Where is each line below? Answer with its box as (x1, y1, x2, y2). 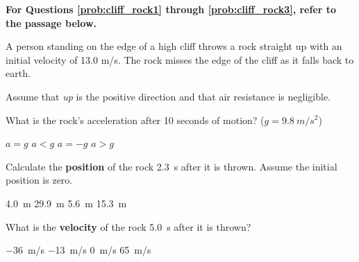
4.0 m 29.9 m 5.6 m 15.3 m (6, 195, 127, 210)
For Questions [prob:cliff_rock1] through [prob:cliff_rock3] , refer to (6, 2, 337, 16)
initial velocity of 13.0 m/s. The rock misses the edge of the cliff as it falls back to (6, 52, 354, 67)
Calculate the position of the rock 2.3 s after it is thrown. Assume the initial (6, 159, 337, 173)
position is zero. (6, 173, 73, 187)
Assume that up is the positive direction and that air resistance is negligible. (6, 89, 331, 103)
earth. (6, 66, 31, 80)
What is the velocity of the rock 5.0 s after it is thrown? (6, 219, 251, 234)
